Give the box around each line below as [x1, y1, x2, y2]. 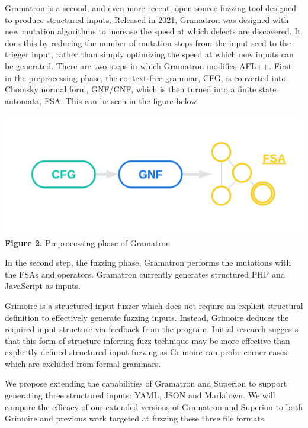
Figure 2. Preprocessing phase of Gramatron [5, 236, 171, 249]
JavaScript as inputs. [5, 279, 81, 292]
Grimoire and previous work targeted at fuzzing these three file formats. [5, 412, 267, 424]
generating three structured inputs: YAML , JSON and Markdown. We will [5, 389, 275, 401]
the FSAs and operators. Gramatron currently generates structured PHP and [5, 268, 285, 280]
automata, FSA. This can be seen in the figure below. [5, 94, 200, 107]
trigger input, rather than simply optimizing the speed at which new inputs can [5, 48, 294, 60]
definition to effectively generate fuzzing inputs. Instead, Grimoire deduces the [5, 311, 289, 323]
